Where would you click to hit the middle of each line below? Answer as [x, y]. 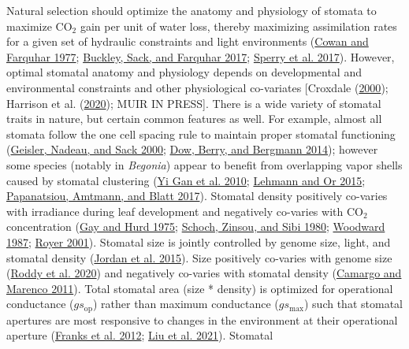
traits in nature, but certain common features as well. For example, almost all [194, 119]
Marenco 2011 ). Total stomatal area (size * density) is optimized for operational [200, 288]
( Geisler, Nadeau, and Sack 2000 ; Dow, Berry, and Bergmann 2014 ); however [192, 149]
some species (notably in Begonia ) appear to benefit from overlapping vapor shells [204, 164]
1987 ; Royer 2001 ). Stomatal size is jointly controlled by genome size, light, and [199, 241]
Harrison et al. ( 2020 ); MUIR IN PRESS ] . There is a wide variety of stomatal [194, 103]
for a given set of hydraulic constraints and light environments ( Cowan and [188, 41]
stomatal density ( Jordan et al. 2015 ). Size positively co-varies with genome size [199, 257]
